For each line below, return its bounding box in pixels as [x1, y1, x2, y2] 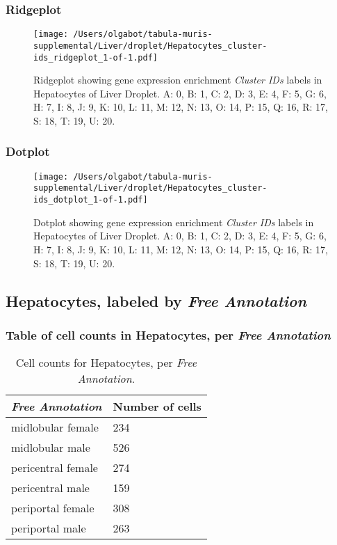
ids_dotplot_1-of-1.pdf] [33, 195, 148, 205]
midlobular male [11, 439, 90, 456]
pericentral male [11, 480, 90, 496]
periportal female [11, 500, 94, 516]
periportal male [11, 520, 86, 537]
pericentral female [11, 459, 98, 476]
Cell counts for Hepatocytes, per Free [15, 354, 197, 371]
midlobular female [11, 419, 99, 436]
